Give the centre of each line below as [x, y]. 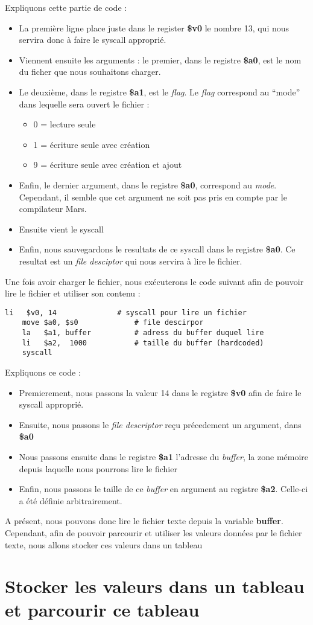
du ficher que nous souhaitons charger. [90, 72]
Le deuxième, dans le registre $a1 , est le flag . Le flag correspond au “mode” [160, 91]
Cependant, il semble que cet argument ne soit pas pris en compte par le [153, 197]
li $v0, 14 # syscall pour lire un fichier [126, 312]
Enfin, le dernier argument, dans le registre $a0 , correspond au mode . [148, 184]
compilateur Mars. [53, 209]
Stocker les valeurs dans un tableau [155, 586]
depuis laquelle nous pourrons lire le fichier [98, 468]
